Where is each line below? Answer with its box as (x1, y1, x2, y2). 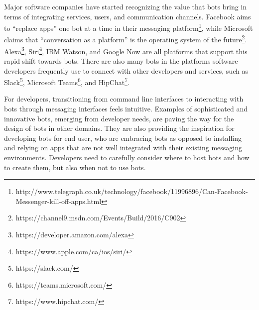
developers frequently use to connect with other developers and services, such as (4, 65, 248, 76)
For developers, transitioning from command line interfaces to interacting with (4, 94, 244, 104)
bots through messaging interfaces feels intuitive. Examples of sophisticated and (4, 103, 248, 113)
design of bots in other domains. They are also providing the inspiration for (4, 123, 235, 133)
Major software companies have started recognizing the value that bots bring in (4, 1, 247, 11)
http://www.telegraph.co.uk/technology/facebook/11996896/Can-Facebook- (15, 186, 248, 197)
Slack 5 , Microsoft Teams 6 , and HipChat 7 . (4, 76, 129, 87)
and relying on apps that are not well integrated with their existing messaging (4, 142, 243, 153)
